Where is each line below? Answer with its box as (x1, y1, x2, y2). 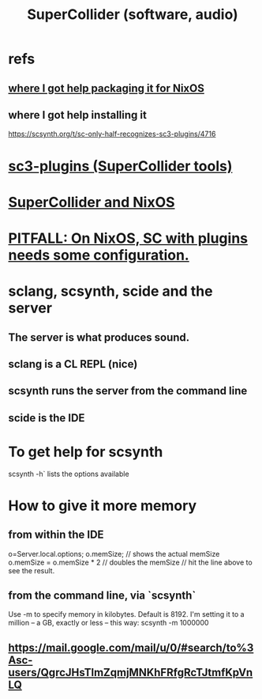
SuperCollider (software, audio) (27, 6, 238, 24)
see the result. (8, 565, 55, 575)
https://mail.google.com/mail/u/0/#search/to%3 (8, 640, 254, 654)
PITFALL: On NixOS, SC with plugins (8, 229, 249, 247)
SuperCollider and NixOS (8, 193, 175, 211)
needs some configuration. (8, 246, 189, 264)
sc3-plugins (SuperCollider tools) (8, 157, 233, 175)
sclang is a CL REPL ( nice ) (8, 357, 138, 371)
